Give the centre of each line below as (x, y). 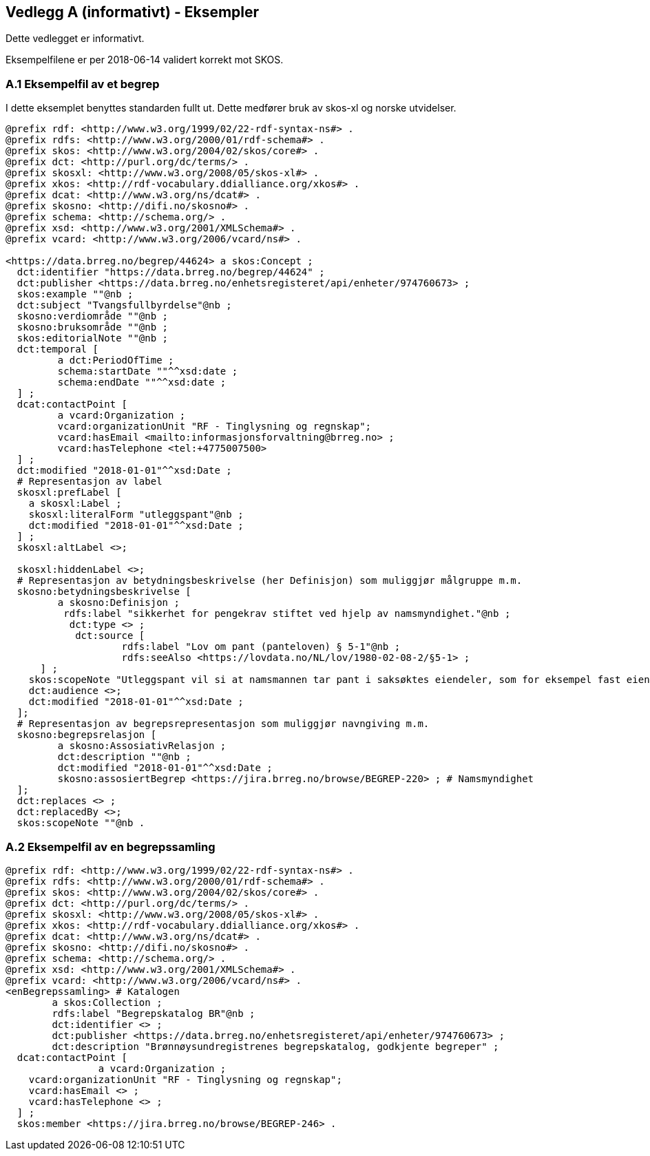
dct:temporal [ (57, 349)
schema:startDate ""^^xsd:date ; (148, 371)
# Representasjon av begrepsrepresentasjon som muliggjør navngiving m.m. (223, 724)
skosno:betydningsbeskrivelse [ (104, 592)
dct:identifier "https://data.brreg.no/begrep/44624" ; (171, 272)
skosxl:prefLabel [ (69, 493)
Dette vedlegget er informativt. (75, 39)
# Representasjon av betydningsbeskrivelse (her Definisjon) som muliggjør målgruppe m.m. (270, 581)
